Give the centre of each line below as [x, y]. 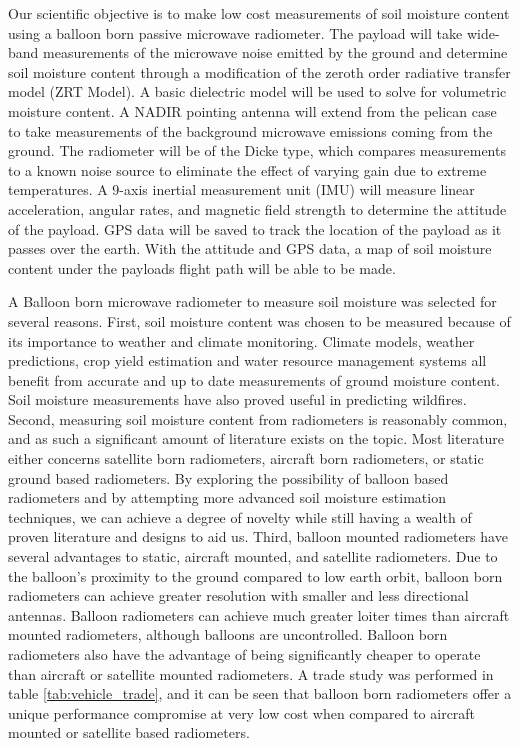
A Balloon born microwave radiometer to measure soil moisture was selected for [252, 301]
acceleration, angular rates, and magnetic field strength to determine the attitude [257, 208]
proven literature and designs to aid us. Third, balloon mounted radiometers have [258, 536]
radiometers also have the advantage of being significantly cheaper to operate [244, 654]
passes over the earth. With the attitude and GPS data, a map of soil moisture [250, 248]
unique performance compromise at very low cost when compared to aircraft [242, 712]
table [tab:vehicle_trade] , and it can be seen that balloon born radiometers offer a [260, 693]
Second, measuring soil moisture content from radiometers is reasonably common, [258, 418]
